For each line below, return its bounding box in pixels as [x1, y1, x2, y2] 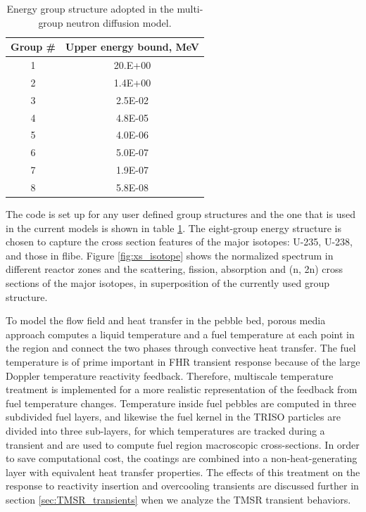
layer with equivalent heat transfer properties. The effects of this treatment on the [6, 464, 360, 479]
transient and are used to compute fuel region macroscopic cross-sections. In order [6, 437, 360, 452]
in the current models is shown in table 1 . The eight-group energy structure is [6, 220, 342, 235]
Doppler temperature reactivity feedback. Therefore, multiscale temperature [6, 368, 334, 383]
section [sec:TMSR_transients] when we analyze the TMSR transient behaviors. [6, 492, 351, 506]
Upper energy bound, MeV [65, 39, 199, 54]
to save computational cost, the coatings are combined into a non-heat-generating [6, 451, 358, 466]
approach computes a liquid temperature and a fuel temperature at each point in [6, 326, 355, 341]
